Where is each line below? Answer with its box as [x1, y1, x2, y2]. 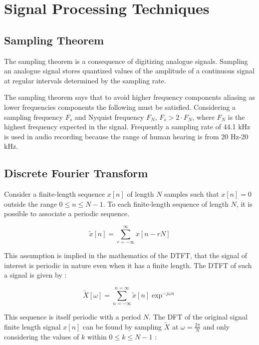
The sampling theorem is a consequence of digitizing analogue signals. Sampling [4, 55, 248, 66]
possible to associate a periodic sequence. [4, 208, 130, 219]
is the [228, 111, 245, 122]
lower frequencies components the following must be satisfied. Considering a [4, 101, 236, 112]
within [87, 331, 107, 342]
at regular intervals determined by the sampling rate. [4, 75, 166, 85]
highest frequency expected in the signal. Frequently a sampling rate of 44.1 [4, 121, 236, 132]
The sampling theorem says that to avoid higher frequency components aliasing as [4, 92, 256, 102]
